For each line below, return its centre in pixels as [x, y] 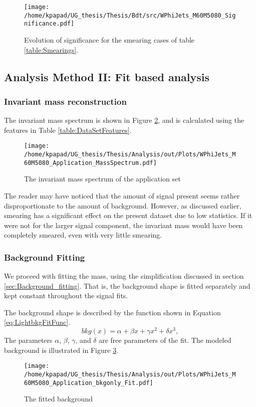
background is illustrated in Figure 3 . [61, 350]
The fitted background [58, 399]
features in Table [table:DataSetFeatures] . [68, 130]
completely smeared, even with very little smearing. [83, 235]
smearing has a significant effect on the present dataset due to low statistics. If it [128, 215]
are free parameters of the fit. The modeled [165, 340]
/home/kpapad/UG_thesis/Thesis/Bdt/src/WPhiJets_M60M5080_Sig [130, 15]
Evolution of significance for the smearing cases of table [109, 39]
